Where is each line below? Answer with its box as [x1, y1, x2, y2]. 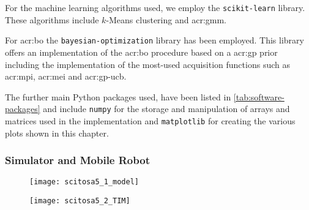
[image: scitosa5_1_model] [29, 178, 139, 187]
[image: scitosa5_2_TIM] [29, 197, 130, 206]
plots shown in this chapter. [5, 126, 109, 139]
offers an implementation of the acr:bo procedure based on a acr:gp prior [5, 45, 278, 58]
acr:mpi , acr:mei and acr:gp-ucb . [5, 70, 127, 83]
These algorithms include [5, 13, 99, 26]
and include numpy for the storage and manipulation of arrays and [43, 102, 290, 115]
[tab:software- [233, 90, 285, 103]
